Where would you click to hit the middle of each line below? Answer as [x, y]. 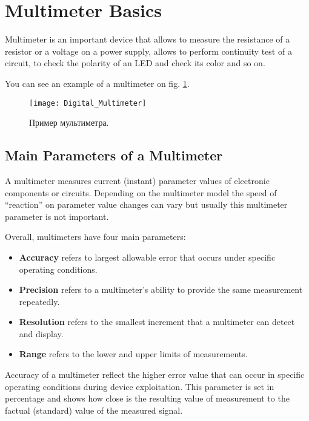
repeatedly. [39, 301]
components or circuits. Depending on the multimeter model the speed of [141, 192]
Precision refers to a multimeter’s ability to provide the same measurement [161, 289]
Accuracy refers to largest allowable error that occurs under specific [147, 257]
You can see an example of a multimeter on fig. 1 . [97, 83]
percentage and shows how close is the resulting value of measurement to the [147, 398]
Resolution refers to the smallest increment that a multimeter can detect [157, 322]
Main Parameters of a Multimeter [114, 155]
